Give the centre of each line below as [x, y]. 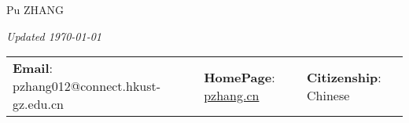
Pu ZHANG [35, 9]
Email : [33, 68]
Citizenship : [344, 77]
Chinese [328, 95]
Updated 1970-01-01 [54, 36]
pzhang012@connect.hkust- [87, 86]
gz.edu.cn [38, 104]
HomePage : [240, 77]
